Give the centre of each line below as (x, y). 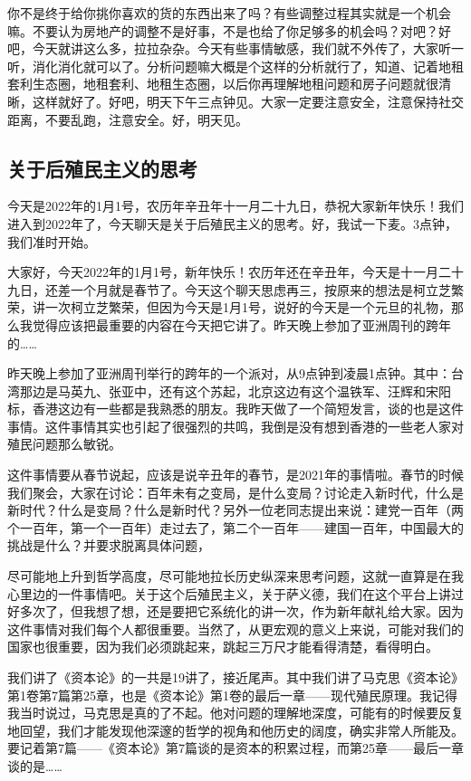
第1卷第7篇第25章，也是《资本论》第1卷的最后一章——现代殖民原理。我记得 (232, 695)
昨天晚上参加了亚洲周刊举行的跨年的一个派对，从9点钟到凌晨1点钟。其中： (229, 373)
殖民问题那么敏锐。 (64, 444)
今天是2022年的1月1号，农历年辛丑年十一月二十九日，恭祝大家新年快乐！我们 (235, 206)
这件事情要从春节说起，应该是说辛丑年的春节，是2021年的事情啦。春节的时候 (235, 475)
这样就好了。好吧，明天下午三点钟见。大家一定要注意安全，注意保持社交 (248, 101)
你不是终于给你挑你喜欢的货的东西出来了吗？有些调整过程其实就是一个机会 (229, 13)
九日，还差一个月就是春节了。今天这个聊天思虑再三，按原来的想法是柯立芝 (229, 289)
